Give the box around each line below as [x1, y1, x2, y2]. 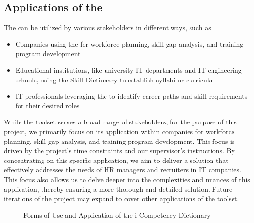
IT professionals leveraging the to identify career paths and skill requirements [15, 91, 248, 101]
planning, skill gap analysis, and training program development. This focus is [4, 136, 235, 146]
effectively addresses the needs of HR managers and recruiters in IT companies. [4, 164, 241, 175]
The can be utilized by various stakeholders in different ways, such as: [4, 22, 213, 33]
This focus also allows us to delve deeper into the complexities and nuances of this [4, 174, 250, 184]
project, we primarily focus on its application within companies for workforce [4, 126, 234, 136]
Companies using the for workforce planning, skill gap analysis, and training [15, 39, 244, 49]
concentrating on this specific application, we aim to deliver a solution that [4, 155, 229, 165]
